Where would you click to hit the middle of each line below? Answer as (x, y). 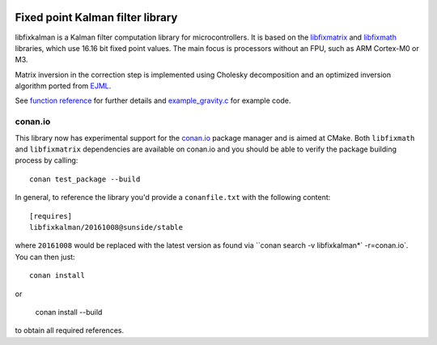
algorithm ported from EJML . (63, 86)
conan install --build (69, 312)
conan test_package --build (85, 179)
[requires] (51, 216)
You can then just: (45, 257)
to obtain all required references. (70, 330)
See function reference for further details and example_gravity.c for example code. (153, 100)
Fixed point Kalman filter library (96, 17)
